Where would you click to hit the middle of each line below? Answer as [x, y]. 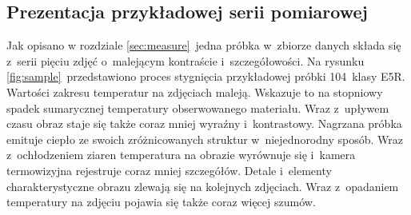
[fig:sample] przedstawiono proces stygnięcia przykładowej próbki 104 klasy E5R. [206, 76]
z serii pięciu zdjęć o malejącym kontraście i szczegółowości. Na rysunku [186, 60]
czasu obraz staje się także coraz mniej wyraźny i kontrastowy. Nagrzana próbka [204, 123]
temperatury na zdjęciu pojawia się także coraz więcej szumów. [161, 202]
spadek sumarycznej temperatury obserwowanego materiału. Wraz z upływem [198, 107]
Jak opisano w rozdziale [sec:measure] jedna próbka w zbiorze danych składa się [204, 45]
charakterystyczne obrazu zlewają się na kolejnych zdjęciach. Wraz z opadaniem [203, 186]
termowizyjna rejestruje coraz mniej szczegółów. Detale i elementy [169, 170]
